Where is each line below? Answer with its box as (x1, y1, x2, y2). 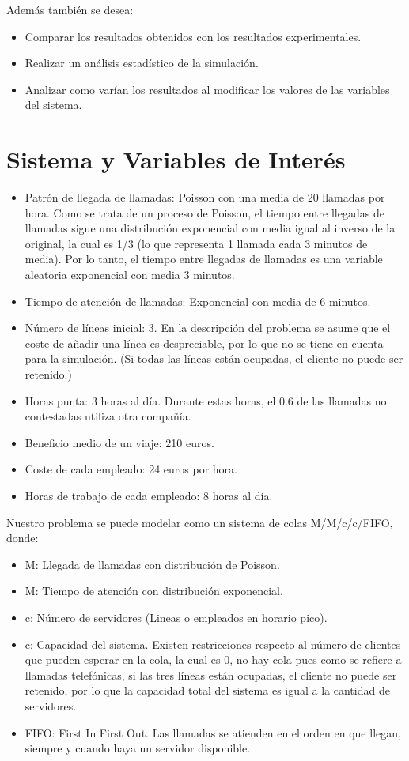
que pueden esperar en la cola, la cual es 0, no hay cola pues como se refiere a (25, 651, 402, 668)
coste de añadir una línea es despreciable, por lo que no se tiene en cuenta (25, 334, 384, 351)
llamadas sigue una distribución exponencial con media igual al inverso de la (25, 220, 396, 236)
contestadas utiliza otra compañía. (25, 408, 191, 424)
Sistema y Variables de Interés (6, 143, 346, 175)
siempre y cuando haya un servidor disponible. (25, 740, 251, 756)
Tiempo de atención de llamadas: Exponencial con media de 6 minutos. (25, 292, 371, 309)
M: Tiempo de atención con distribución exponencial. (25, 582, 283, 599)
